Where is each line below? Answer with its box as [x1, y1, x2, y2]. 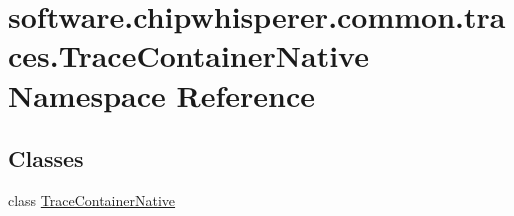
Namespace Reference [8, 74, 315, 115]
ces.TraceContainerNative [8, 35, 369, 76]
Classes [8, 143, 84, 174]
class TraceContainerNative [8, 189, 176, 210]
